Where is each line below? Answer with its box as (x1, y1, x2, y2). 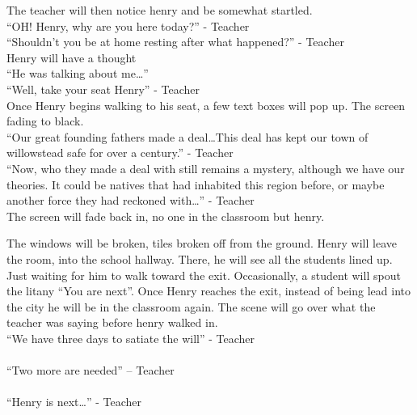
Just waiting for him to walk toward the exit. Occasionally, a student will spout (6, 266, 401, 283)
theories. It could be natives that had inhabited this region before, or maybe (6, 176, 385, 193)
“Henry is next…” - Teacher (6, 393, 142, 410)
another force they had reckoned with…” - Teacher (6, 192, 255, 209)
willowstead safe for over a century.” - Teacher (6, 144, 234, 161)
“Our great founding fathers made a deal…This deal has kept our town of (6, 128, 369, 145)
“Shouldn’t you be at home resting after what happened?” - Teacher (6, 33, 344, 50)
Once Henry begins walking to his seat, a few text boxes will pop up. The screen (6, 96, 406, 113)
